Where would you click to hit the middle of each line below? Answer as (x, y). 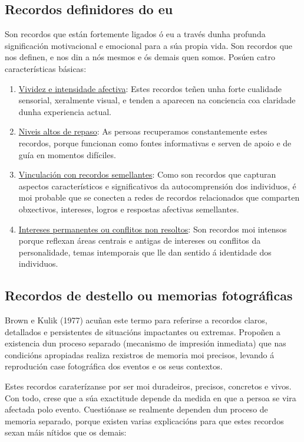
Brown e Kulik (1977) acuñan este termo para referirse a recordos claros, (136, 320)
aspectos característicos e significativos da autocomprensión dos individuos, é (157, 186)
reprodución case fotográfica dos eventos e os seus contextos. (114, 366)
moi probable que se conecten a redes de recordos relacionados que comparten (159, 197)
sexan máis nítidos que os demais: (66, 432)
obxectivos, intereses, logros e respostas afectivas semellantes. (129, 209)
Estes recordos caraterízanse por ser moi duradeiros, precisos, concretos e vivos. (148, 386)
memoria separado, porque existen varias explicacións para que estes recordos (144, 420)
